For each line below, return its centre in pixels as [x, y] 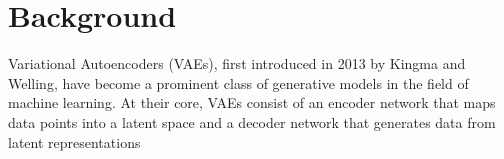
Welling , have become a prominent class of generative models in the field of [238, 82]
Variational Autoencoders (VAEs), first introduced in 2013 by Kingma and [237, 63]
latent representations [74, 141]
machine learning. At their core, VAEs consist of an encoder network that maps [252, 102]
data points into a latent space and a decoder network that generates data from [252, 121]
